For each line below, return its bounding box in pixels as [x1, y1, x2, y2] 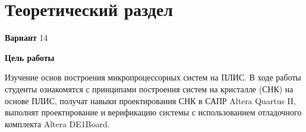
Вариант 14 [5, 31, 48, 44]
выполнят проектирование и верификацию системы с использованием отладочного [5, 106, 302, 118]
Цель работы [5, 51, 54, 63]
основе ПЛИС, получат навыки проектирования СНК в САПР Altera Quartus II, [5, 94, 296, 107]
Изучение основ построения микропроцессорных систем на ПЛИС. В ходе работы [5, 71, 301, 83]
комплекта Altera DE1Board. [5, 117, 110, 130]
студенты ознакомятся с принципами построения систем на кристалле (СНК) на [5, 82, 294, 95]
